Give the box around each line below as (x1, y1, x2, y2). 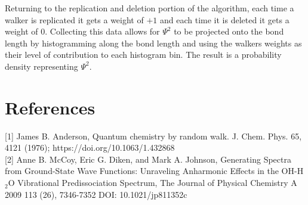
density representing (5, 60, 78, 72)
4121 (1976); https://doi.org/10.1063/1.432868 (5, 141, 175, 154)
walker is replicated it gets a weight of (5, 13, 144, 26)
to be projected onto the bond (174, 25, 284, 38)
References (5, 95, 96, 119)
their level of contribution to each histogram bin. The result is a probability (5, 48, 282, 61)
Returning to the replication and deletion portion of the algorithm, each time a (5, 2, 294, 14)
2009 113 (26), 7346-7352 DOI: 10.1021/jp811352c (5, 188, 187, 200)
